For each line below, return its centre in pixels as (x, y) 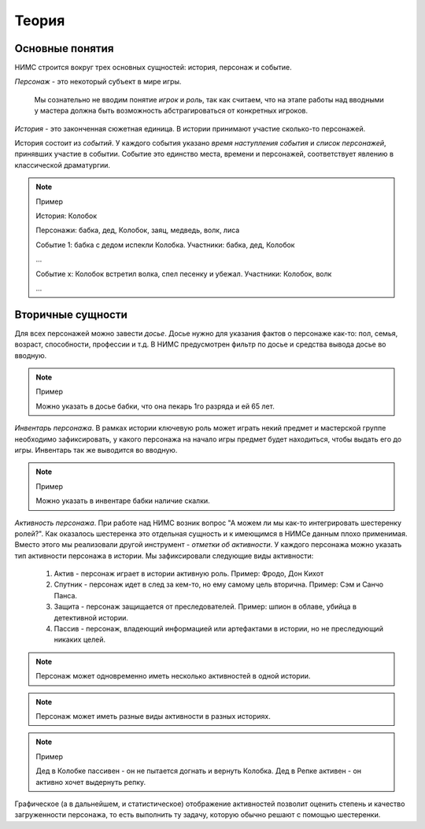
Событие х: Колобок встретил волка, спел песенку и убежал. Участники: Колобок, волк (184, 274)
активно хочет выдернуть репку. (91, 782)
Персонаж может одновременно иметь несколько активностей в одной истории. (173, 676)
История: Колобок (67, 216)
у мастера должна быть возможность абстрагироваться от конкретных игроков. (171, 111)
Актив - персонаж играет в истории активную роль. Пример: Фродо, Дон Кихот (189, 574)
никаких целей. (80, 640)
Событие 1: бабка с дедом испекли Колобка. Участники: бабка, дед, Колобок (165, 245)
